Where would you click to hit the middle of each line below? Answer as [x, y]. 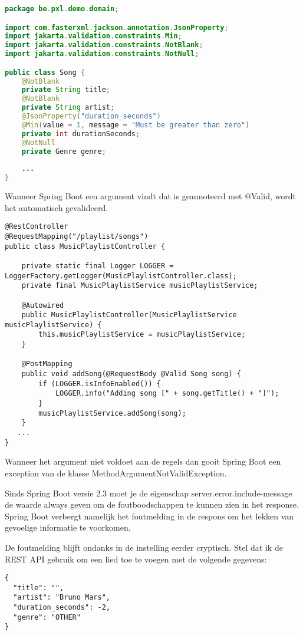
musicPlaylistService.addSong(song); [112, 413]
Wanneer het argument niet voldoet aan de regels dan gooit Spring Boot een [143, 461]
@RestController [37, 227]
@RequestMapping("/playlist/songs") [77, 236]
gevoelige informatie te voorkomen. [68, 527]
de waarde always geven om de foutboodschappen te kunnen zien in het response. [152, 504]
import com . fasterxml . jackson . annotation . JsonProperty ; [117, 27]
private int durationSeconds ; [81, 134]
